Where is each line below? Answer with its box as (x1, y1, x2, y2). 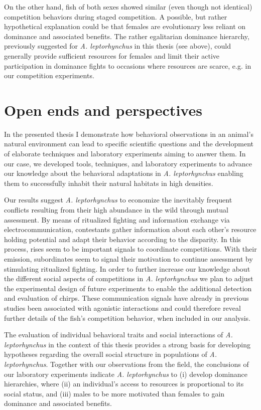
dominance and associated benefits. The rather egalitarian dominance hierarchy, (4, 31, 249, 41)
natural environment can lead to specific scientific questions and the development (4, 138, 253, 149)
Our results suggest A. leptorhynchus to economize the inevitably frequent (4, 194, 232, 205)
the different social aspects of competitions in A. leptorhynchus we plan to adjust (4, 273, 253, 284)
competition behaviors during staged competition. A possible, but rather (4, 11, 227, 22)
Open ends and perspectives (4, 99, 202, 120)
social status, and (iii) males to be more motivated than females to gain (4, 388, 225, 398)
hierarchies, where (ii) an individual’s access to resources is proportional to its (4, 378, 244, 389)
